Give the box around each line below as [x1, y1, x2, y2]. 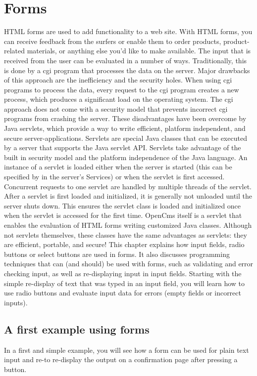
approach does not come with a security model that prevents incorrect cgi [4, 103, 228, 114]
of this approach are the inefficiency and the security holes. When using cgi [4, 75, 232, 85]
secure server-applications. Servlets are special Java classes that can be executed [4, 132, 247, 143]
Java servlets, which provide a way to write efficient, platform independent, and [4, 123, 246, 133]
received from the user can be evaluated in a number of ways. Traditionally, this [4, 55, 247, 65]
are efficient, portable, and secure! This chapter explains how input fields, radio [4, 239, 245, 250]
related [4, 45, 25, 56]
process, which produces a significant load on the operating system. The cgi [4, 94, 233, 104]
